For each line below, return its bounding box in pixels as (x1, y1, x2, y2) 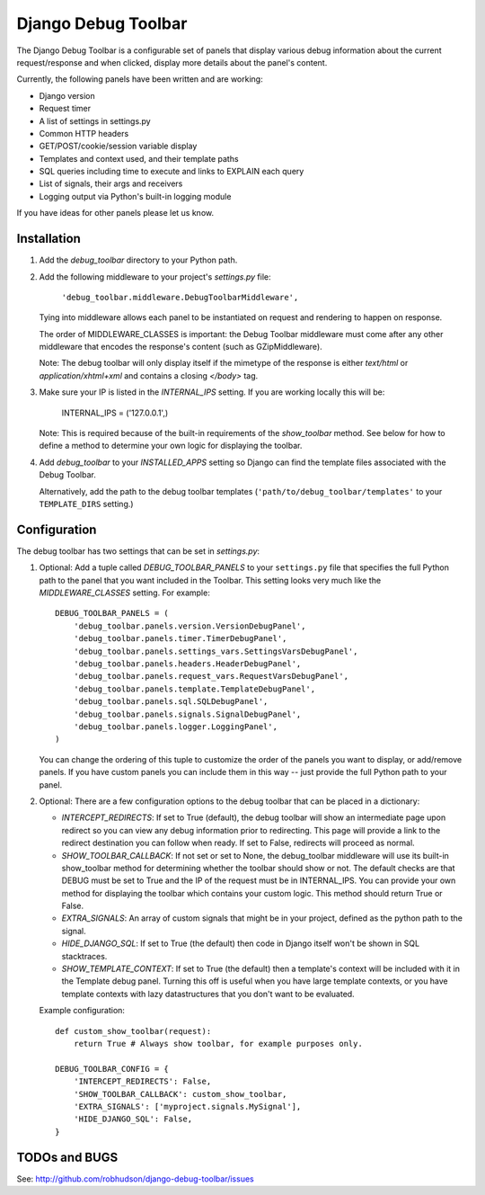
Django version (39, 90, 96, 101)
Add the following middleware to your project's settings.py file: (39, 271, 271, 282)
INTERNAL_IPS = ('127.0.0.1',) (61, 407, 169, 418)
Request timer (39, 103, 92, 114)
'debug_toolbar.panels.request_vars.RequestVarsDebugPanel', (73, 671, 349, 682)
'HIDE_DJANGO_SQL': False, (73, 1114, 193, 1124)
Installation (16, 231, 81, 246)
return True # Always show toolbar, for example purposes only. (73, 1039, 363, 1048)
